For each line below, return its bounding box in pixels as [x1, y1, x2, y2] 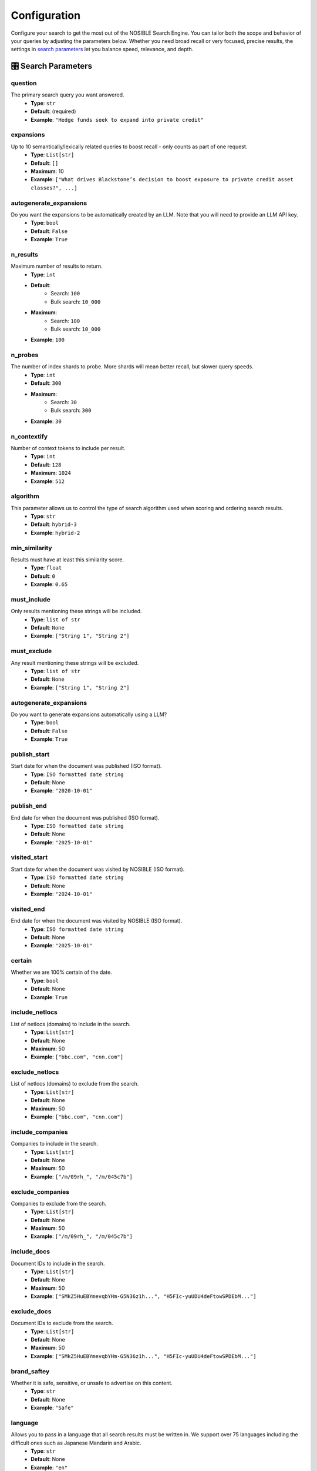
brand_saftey [11, 1367, 50, 1375]
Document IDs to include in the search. [11, 1260, 105, 1267]
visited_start [11, 853, 48, 861]
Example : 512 [31, 477, 65, 485]
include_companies [11, 1127, 68, 1136]
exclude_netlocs [11, 1068, 59, 1076]
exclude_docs [11, 1307, 52, 1315]
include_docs [11, 1247, 50, 1256]
